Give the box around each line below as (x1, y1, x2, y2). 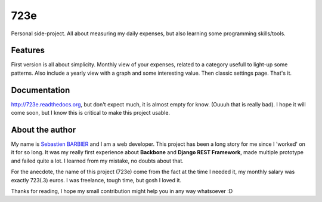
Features (11, 45, 45, 56)
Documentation (11, 85, 70, 95)
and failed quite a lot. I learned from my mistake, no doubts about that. (11, 157, 184, 164)
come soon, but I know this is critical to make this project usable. (11, 109, 170, 117)
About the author (11, 124, 76, 134)
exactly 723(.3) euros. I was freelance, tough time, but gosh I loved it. (11, 176, 182, 183)
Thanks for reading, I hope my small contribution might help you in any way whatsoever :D (11, 188, 233, 194)
